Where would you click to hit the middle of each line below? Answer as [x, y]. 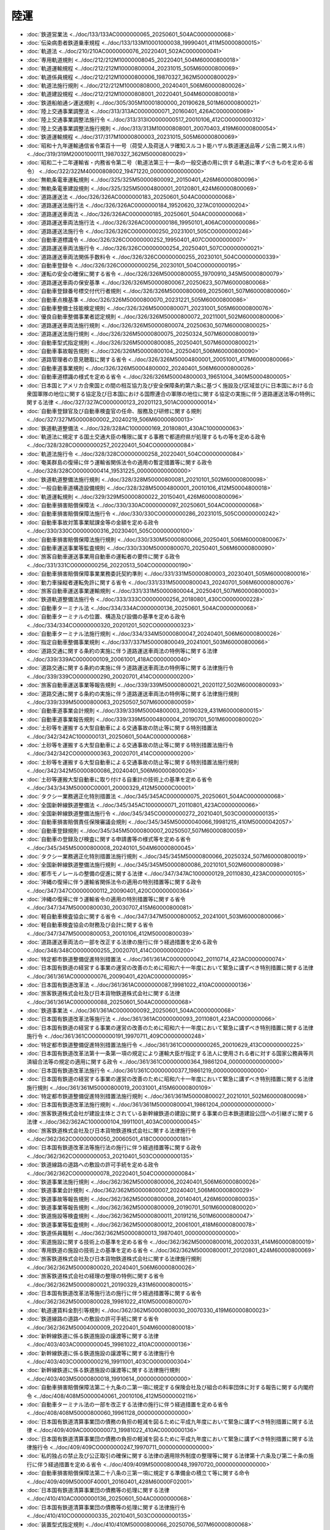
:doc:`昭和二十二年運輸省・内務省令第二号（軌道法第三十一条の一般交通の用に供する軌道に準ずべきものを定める [167, 163]
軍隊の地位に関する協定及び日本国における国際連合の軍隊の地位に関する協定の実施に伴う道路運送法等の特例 [174, 394]
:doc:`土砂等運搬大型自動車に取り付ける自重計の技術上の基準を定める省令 [119, 779]
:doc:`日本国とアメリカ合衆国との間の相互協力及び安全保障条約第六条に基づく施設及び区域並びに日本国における [167, 385]
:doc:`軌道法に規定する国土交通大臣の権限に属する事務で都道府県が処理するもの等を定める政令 [146, 436]
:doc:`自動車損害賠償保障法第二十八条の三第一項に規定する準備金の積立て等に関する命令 [138, 1473]
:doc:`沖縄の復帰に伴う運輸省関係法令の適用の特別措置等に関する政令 [114, 882]
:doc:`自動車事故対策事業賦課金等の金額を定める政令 [93, 522]
